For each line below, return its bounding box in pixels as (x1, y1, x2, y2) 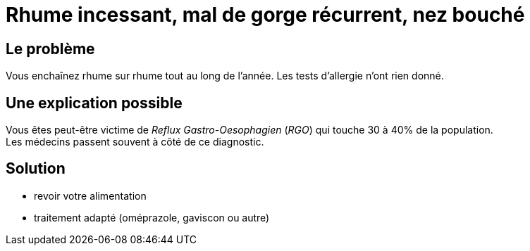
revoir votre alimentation (34, 189, 147, 202)
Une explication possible (6, 94, 183, 112)
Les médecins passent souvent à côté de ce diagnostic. (6, 136, 264, 148)
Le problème (6, 39, 95, 58)
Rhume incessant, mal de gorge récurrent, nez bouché (6, 3, 525, 27)
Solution (6, 160, 66, 178)
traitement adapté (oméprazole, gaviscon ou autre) (34, 211, 270, 224)
